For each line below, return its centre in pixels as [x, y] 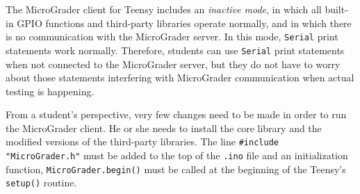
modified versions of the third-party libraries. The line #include [142, 142]
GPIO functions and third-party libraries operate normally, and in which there [184, 23]
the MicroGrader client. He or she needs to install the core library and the [164, 128]
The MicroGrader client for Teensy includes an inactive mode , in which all [164, 9]
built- [336, 9]
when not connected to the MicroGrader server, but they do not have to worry [173, 64]
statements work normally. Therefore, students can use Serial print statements [175, 50]
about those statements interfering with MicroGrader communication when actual [180, 78]
